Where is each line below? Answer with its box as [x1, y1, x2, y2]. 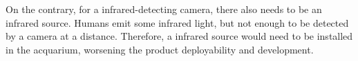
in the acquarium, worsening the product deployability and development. [6, 42, 314, 56]
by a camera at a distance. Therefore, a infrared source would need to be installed [6, 29, 353, 43]
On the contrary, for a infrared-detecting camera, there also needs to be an [6, 2, 322, 16]
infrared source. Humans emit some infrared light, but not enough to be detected [6, 15, 349, 29]
